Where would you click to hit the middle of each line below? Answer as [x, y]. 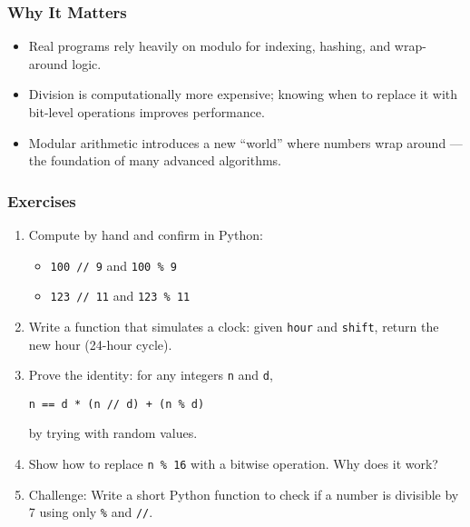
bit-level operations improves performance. [147, 112]
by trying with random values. [113, 433]
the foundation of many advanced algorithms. [155, 160]
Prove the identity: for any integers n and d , [151, 375]
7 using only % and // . [91, 512]
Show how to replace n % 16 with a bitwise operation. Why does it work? [233, 464]
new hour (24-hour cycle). [100, 344]
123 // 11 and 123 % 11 [120, 296]
